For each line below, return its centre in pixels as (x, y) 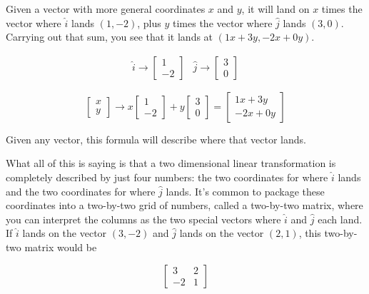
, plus (149, 22)
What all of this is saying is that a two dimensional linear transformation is (171, 163)
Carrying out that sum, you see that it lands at (110, 37)
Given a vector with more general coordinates (106, 9)
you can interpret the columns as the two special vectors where (143, 219)
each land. (340, 219)
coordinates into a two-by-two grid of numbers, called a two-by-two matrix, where (184, 205)
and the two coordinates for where (81, 191)
